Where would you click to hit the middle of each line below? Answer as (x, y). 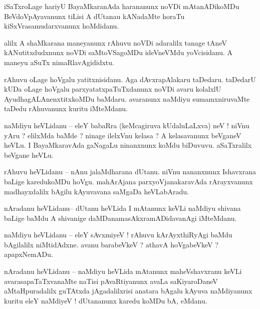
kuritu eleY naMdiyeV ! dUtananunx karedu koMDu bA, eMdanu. (106, 300)
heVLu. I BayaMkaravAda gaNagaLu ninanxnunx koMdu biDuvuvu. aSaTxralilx (128, 145)
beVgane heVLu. (29, 154)
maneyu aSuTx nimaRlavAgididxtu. (59, 62)
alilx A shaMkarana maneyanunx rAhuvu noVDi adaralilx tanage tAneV (115, 42)
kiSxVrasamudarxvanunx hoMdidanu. (62, 26)
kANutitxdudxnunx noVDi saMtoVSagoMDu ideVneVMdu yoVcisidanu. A (118, 52)
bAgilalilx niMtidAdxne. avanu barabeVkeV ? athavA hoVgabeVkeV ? (111, 244)
